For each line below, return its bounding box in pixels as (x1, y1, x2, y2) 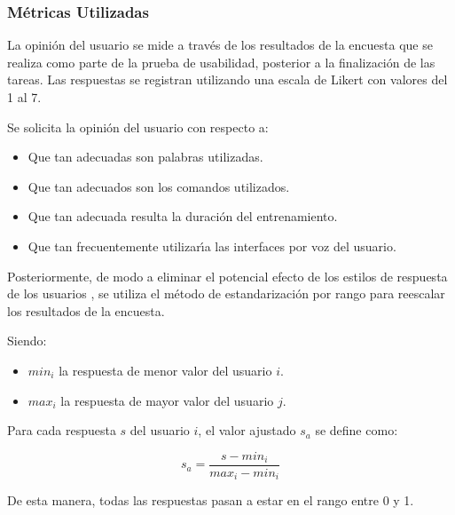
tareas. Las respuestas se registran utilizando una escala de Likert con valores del (7, 70, 448, 89)
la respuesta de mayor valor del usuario (60, 391, 274, 409)
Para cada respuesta (7, 421, 116, 440)
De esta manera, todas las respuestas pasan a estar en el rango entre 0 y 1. (7, 491, 414, 510)
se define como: (315, 421, 398, 440)
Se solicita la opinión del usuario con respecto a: (7, 117, 269, 136)
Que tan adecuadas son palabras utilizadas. (27, 147, 263, 166)
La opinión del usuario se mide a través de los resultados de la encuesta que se (7, 36, 433, 54)
